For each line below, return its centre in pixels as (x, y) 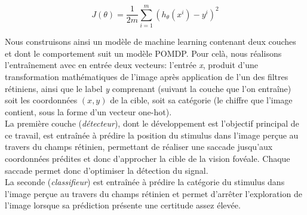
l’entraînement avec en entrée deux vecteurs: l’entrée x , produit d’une (132, 65)
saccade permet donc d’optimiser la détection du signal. (107, 170)
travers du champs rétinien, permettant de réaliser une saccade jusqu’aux (139, 147)
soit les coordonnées (41, 100)
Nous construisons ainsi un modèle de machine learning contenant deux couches (151, 42)
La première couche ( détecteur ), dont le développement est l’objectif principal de (152, 123)
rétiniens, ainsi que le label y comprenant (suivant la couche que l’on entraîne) (148, 88)
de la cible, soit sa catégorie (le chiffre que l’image (201, 100)
